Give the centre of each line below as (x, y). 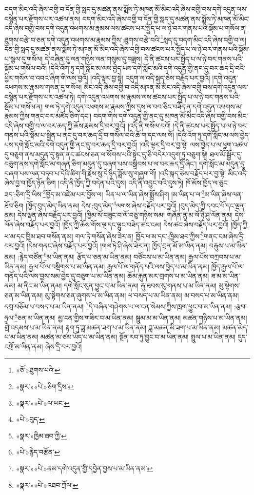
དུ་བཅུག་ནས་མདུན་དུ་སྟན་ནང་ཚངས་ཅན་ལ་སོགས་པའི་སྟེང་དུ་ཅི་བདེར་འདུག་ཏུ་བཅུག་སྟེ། (106, 154)
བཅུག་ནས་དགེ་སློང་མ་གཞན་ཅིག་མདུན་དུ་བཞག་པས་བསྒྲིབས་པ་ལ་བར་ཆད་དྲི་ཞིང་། (101, 164)
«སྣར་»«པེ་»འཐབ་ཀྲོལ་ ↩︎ (47, 485)
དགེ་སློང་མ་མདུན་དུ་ (222, 164)
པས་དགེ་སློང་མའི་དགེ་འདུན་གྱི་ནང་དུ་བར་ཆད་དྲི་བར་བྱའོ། (71, 144)
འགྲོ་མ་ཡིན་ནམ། (24, 346)
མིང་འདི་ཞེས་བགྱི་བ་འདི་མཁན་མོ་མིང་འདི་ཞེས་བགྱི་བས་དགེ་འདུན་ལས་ (166, 87)
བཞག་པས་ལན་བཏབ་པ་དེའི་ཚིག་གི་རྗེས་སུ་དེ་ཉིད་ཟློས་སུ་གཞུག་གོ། (80, 173)
